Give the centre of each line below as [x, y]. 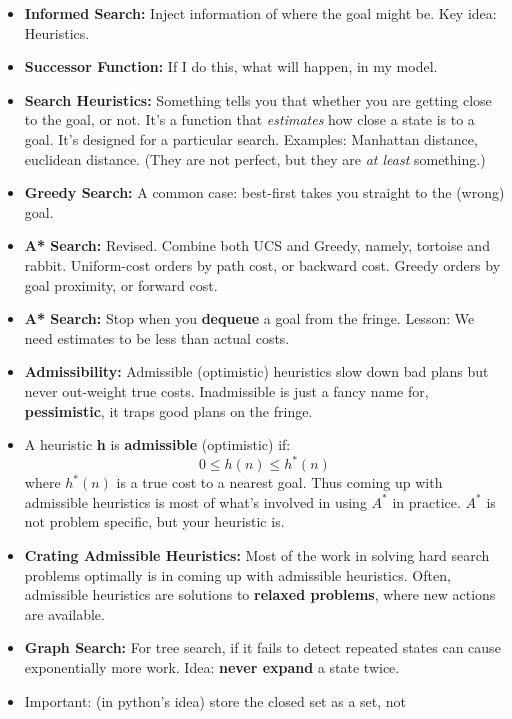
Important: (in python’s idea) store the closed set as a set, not [215, 700]
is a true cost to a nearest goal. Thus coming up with [279, 482]
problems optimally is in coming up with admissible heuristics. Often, [237, 574]
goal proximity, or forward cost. [121, 284]
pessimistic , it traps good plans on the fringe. [168, 410]
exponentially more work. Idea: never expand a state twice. [212, 666]
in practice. [426, 501]
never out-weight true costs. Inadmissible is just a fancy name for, [226, 390]
